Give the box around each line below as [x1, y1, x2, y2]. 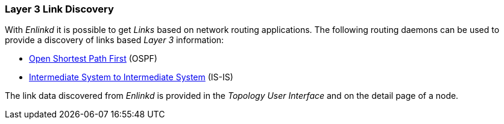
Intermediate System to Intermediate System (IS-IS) [29, 72, 233, 83]
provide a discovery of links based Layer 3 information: [5, 35, 224, 46]
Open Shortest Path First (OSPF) [29, 53, 157, 64]
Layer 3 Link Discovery [5, 3, 114, 15]
